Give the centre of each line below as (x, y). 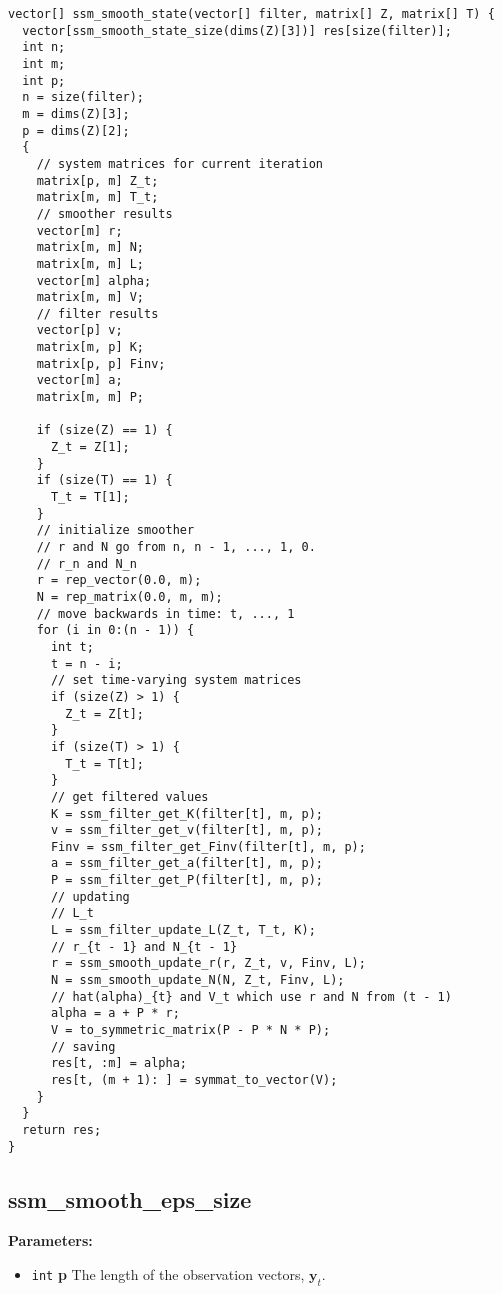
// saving (83, 1046)
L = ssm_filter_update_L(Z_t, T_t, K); (183, 930)
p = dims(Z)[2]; (76, 130)
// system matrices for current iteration (179, 163)
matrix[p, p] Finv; (101, 363)
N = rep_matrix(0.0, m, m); (129, 596)
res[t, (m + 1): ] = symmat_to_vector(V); (194, 1080)
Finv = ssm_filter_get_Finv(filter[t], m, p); (208, 846)
